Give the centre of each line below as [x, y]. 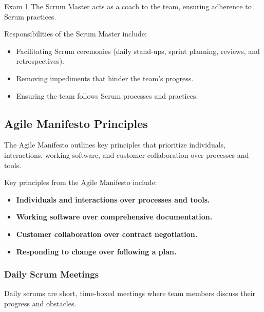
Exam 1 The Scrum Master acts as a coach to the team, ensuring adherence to [128, 6]
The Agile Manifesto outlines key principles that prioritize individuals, [115, 145]
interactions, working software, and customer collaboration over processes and [127, 154]
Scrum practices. [30, 16]
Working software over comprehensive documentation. [114, 217]
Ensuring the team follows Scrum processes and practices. [107, 95]
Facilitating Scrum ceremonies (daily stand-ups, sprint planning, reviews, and [138, 51]
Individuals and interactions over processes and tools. [113, 199]
